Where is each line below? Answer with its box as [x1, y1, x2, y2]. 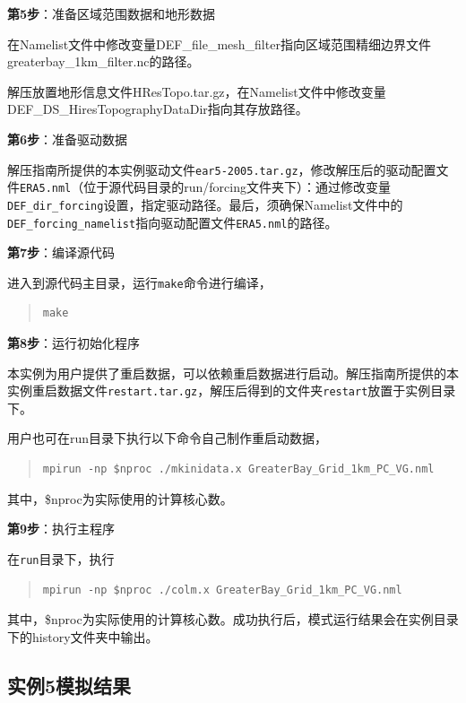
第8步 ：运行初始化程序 [7, 334, 141, 352]
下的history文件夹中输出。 [7, 627, 159, 646]
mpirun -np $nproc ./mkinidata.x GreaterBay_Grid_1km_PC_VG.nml [42, 463, 435, 476]
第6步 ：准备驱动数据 [7, 129, 128, 148]
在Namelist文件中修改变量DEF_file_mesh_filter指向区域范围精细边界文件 [7, 34, 431, 53]
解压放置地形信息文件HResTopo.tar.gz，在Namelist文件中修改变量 [7, 82, 386, 100]
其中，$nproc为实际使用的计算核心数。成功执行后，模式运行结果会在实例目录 [7, 610, 459, 629]
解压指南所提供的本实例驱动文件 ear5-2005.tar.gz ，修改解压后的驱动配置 [7, 160, 436, 178]
